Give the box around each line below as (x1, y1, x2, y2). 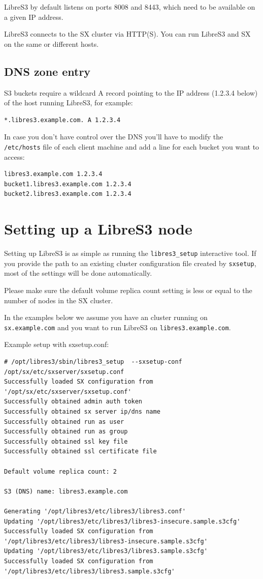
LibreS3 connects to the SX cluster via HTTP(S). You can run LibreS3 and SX (4, 28, 251, 39)
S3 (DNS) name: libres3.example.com (4, 487, 128, 495)
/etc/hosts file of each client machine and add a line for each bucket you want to (4, 141, 259, 152)
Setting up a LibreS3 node (4, 218, 192, 239)
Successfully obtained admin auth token (4, 398, 143, 406)
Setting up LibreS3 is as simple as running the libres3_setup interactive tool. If (4, 248, 256, 258)
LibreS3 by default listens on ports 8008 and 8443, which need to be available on (4, 2, 255, 12)
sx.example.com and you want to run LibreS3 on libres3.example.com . (4, 322, 231, 332)
